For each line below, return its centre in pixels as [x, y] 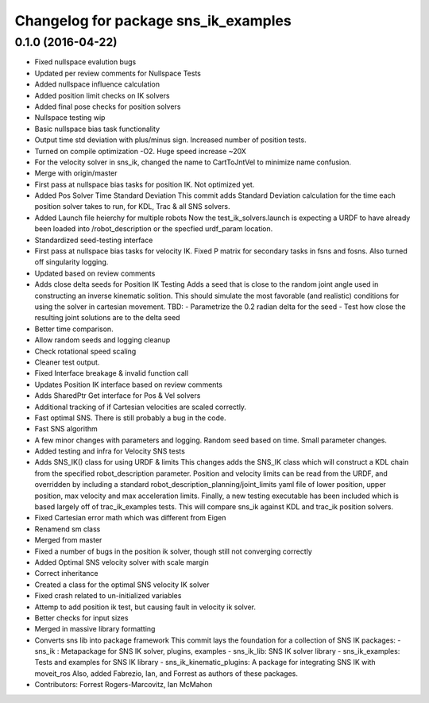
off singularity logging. [71, 262]
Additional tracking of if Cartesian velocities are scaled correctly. [140, 407]
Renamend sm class [68, 529]
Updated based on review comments [95, 273]
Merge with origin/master [76, 173]
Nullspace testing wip [70, 118]
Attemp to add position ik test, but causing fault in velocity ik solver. [145, 607]
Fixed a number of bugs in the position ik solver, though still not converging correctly [174, 551]
